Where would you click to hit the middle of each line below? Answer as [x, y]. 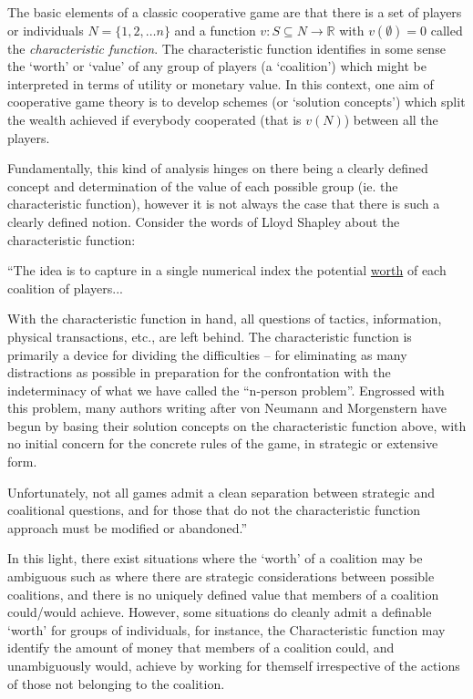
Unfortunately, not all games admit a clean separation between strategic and [221, 492]
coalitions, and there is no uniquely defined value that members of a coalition [223, 594]
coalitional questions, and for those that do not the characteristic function [214, 510]
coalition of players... [65, 288]
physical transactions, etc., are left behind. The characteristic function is [210, 336]
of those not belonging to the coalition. [116, 683]
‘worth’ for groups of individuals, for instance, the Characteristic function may [226, 629]
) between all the [391, 119]
